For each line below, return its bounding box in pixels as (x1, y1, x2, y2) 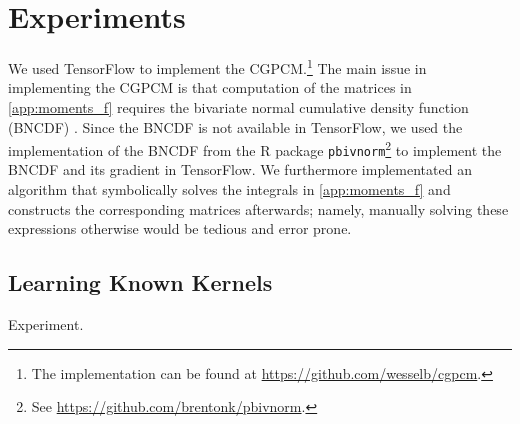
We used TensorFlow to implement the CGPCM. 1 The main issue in (8, 55, 427, 78)
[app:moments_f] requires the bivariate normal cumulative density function (8, 96, 469, 117)
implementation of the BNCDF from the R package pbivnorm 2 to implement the (8, 137, 502, 160)
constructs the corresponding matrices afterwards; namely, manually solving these (8, 198, 509, 219)
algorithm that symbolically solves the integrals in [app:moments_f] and (8, 179, 451, 200)
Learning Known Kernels (8, 267, 273, 298)
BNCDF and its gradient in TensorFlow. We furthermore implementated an (8, 159, 472, 180)
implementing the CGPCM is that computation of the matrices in (8, 77, 412, 98)
